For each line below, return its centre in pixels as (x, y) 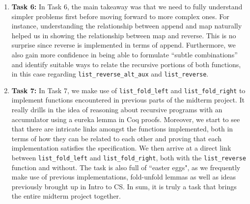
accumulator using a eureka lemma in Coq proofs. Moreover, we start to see (126, 119)
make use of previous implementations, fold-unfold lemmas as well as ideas (124, 177)
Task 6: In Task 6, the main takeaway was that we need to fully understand (127, 6)
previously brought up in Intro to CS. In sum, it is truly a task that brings (124, 186)
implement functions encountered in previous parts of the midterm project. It (128, 100)
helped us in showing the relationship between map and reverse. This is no (124, 35)
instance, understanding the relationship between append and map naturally (127, 26)
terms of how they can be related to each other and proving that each (117, 138)
